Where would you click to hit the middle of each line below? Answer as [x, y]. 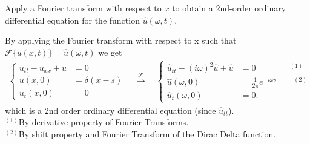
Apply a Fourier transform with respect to [83, 8]
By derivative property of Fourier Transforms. [104, 122]
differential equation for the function [72, 20]
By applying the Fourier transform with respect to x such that [121, 40]
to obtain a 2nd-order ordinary [229, 8]
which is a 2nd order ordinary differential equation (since [110, 110]
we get [110, 52]
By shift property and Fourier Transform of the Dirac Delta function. [147, 133]
